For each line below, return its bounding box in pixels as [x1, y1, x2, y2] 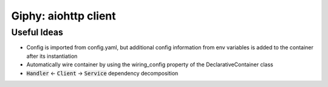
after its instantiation [26, 52, 78, 60]
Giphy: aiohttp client [11, 9, 116, 23]
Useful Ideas [11, 27, 63, 38]
